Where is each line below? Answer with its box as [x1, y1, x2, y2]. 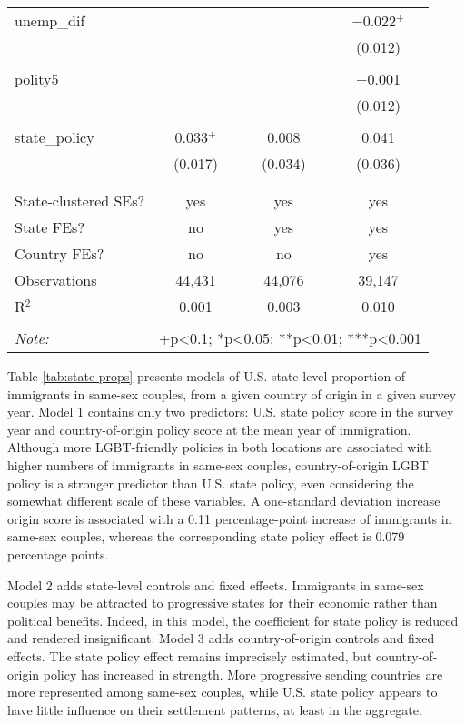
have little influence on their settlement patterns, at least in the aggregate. [7, 700, 422, 719]
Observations [15, 269, 97, 290]
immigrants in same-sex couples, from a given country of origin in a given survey [7, 384, 457, 403]
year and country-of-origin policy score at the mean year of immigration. [7, 419, 411, 438]
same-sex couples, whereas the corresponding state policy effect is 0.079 [7, 527, 405, 546]
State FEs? [15, 216, 84, 237]
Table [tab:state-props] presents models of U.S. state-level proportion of [7, 367, 406, 385]
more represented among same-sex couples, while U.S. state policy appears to [7, 682, 438, 701]
